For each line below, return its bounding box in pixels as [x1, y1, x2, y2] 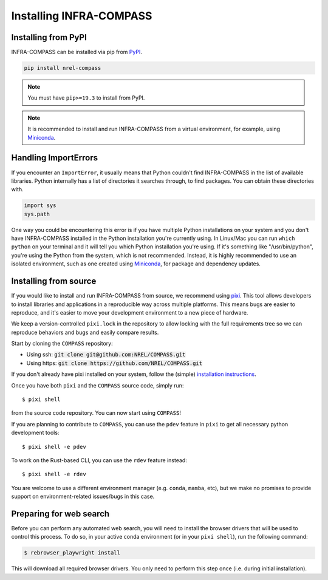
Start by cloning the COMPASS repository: [11, 340, 113, 347]
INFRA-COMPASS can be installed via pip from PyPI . [11, 49, 143, 56]
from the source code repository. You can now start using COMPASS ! [11, 409, 182, 417]
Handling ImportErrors [11, 152, 98, 163]
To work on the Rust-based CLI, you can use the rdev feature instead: [11, 456, 188, 464]
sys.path [24, 210, 50, 217]
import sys [24, 202, 56, 209]
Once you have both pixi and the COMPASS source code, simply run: [11, 381, 184, 389]
